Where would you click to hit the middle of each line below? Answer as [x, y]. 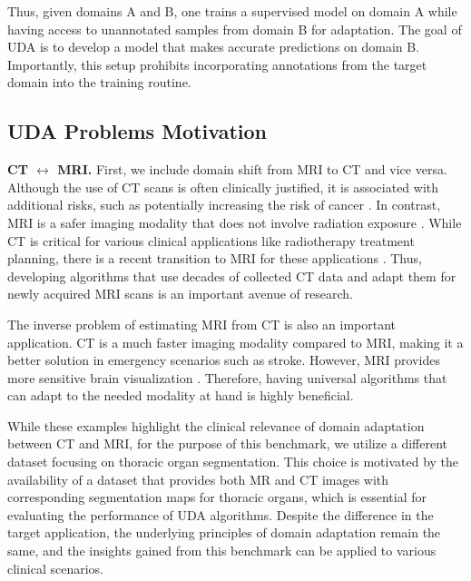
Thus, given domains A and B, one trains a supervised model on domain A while [232, 11]
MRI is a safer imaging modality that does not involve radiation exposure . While [235, 222]
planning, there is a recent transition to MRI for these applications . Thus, [215, 258]
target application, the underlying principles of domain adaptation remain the [224, 532]
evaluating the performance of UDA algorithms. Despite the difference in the [221, 514]
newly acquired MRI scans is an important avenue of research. [180, 294]
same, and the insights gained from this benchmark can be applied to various [222, 551]
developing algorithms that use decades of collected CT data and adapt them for [232, 276]
